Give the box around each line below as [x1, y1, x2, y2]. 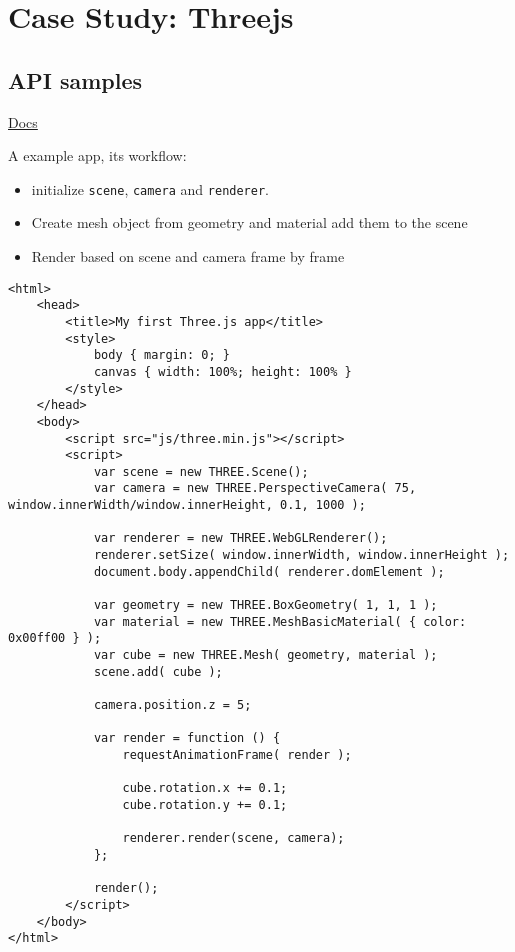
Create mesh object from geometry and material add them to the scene [31, 212, 468, 233]
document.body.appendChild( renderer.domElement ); [93, 564, 445, 579]
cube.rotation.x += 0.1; [122, 781, 288, 796]
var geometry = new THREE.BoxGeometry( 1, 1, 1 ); [93, 598, 438, 613]
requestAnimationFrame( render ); [122, 747, 352, 762]
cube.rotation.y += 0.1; [122, 797, 288, 812]
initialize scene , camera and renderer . [31, 178, 269, 199]
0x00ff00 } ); [8, 631, 102, 646]
